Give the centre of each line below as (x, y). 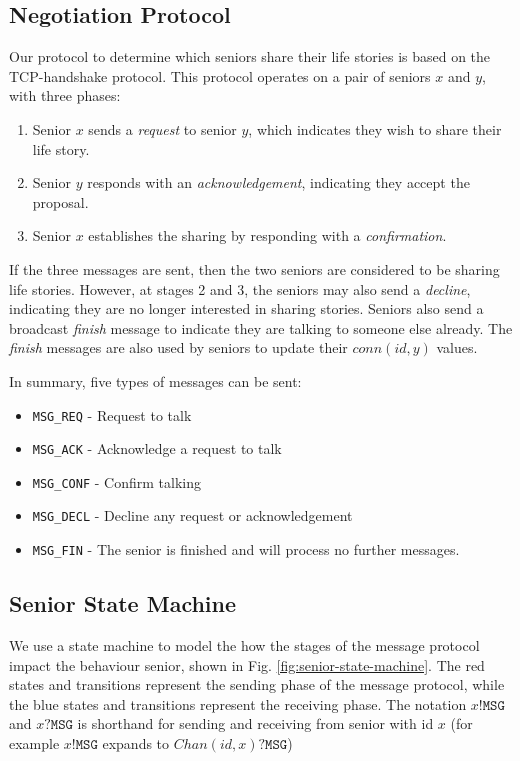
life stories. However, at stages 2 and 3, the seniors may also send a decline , (240, 288)
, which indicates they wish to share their (375, 128)
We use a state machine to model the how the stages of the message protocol (244, 645)
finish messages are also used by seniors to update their (178, 347)
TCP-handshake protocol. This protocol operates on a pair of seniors (220, 75)
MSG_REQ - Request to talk (112, 414)
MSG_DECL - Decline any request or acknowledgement (192, 515)
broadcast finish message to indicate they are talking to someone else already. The (261, 327)
